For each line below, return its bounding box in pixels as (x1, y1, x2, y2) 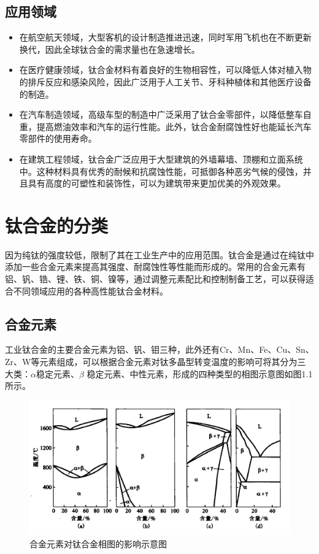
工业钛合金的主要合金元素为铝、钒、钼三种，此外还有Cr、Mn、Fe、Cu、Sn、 (5, 343, 314, 356)
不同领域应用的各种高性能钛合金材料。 (13, 284, 168, 297)
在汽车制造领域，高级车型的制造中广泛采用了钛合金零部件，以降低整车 (19, 108, 303, 121)
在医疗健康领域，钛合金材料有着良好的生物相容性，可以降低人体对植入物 (19, 63, 312, 76)
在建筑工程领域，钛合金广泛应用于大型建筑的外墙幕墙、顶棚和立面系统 (19, 152, 303, 165)
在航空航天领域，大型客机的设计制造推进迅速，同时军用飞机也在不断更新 (19, 31, 312, 44)
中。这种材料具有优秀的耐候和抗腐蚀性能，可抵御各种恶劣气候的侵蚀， (19, 164, 303, 177)
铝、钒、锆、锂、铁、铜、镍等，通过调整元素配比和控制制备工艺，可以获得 (5, 272, 306, 285)
